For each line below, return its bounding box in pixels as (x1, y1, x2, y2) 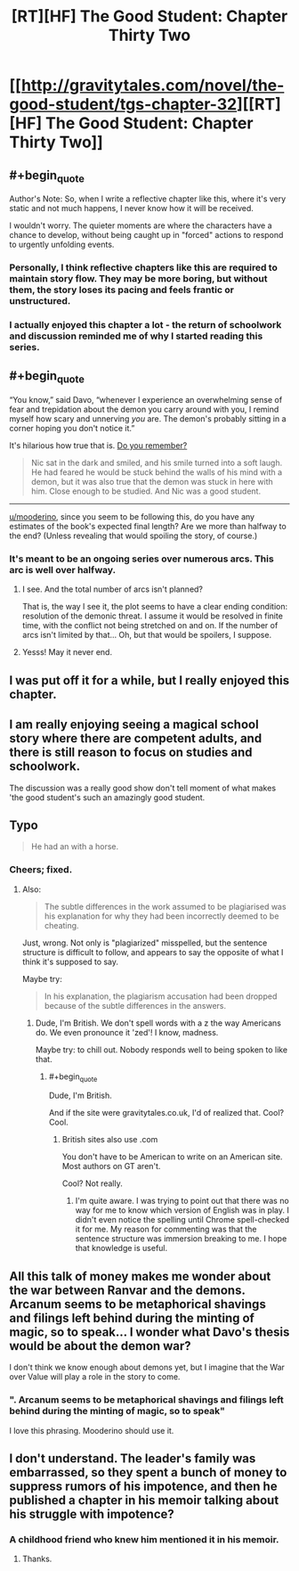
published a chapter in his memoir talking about (9, 1493, 279, 1508)
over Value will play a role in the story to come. (9, 1371, 181, 1382)
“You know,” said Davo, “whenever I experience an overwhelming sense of (9, 395, 283, 405)
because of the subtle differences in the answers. (44, 1000, 227, 1011)
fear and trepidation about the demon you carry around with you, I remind (9, 404, 279, 415)
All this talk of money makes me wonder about (9, 1268, 271, 1284)
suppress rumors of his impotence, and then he (9, 1478, 278, 1493)
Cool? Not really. (61, 1178, 123, 1189)
